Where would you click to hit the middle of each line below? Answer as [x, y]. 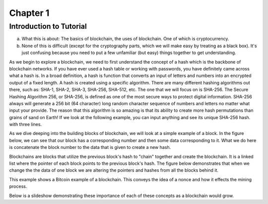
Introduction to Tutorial [48, 26]
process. [18, 187]
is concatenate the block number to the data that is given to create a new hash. [90, 147]
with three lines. [26, 125]
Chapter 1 [29, 13]
